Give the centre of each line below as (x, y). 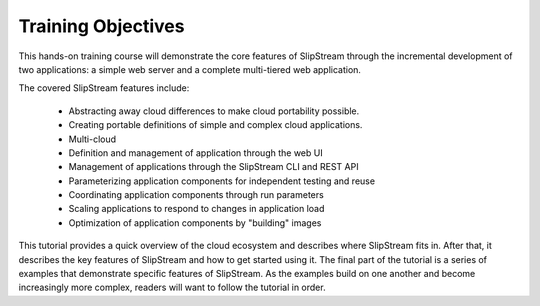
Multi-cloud (92, 139)
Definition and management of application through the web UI (196, 152)
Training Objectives (101, 26)
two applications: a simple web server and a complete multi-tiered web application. (190, 69)
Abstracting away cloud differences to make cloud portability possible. (214, 111)
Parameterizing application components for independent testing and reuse (221, 181)
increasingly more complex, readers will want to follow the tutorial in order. (172, 287)
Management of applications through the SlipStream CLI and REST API (213, 167)
